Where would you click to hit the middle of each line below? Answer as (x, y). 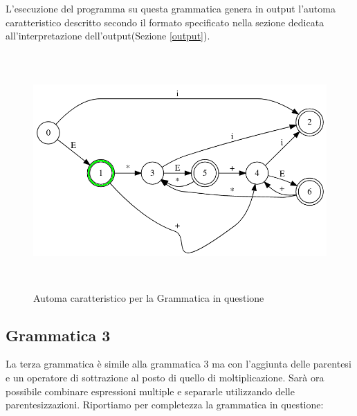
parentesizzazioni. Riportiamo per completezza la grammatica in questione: (165, 405)
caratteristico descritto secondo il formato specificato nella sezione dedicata (165, 22)
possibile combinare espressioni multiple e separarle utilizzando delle (150, 391)
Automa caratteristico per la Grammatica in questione (149, 297)
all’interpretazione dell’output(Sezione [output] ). (108, 36)
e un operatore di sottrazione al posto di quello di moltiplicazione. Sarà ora (165, 377)
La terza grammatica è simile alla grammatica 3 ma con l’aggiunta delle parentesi (178, 364)
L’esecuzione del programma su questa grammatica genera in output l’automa (171, 8)
